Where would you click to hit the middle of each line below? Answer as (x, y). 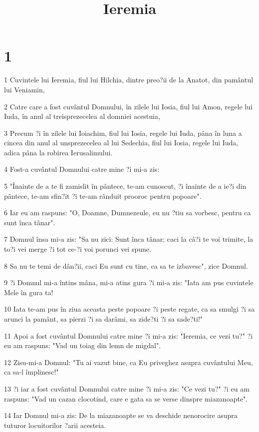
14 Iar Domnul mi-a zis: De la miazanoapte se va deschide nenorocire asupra (121, 415)
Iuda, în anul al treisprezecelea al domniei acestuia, (82, 116)
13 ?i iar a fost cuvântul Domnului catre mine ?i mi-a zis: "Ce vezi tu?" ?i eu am (127, 388)
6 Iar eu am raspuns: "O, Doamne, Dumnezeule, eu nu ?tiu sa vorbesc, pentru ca (128, 213)
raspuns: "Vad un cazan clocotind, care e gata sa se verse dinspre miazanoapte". (126, 398)
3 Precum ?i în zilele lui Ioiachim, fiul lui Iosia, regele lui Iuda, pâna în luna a (123, 133)
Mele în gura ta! (29, 292)
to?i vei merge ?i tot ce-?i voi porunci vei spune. (78, 249)
